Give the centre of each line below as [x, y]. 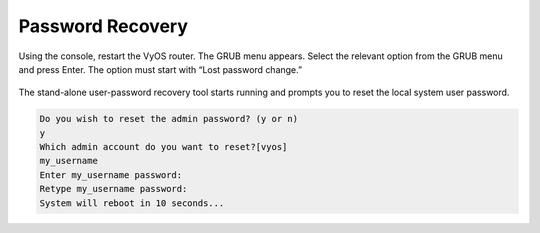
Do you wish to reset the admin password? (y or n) [169, 119]
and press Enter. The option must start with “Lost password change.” [160, 69]
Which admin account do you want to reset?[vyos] [163, 147]
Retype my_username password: [113, 189]
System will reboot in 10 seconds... [132, 203]
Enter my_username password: [111, 174]
